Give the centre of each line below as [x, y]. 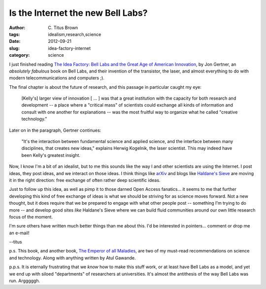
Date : [15, 41]
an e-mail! [19, 233]
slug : [14, 48]
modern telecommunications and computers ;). [57, 78]
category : [19, 55]
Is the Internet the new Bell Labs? [78, 13]
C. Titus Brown [63, 28]
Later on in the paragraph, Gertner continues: [55, 130]
